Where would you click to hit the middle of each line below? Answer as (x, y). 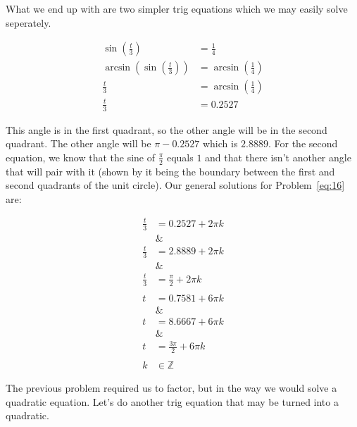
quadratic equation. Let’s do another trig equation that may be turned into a (172, 401)
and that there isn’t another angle (278, 157)
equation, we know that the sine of (81, 157)
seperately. (29, 22)
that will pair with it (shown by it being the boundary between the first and (170, 171)
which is (220, 143)
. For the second (303, 143)
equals (180, 157)
